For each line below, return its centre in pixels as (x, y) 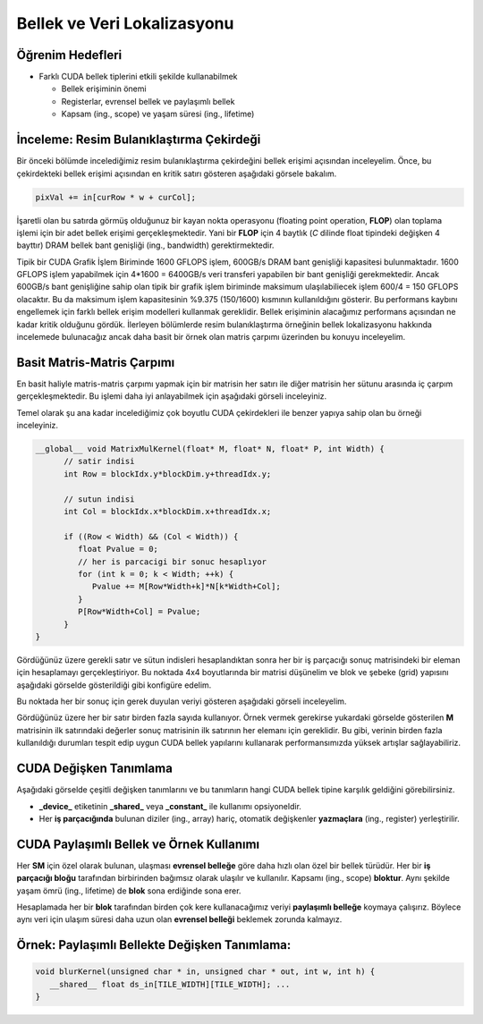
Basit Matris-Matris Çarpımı (96, 362)
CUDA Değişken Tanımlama (95, 769)
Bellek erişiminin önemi (104, 89)
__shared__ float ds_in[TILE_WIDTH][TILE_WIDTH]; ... (170, 984)
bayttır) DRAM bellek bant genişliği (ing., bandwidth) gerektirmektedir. (145, 245)
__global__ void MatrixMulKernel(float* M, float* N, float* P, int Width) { (210, 449)
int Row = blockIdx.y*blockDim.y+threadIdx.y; (168, 474)
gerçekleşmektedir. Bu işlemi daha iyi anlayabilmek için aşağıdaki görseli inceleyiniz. (172, 396)
